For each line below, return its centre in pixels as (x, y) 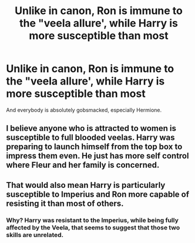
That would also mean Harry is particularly (86, 185)
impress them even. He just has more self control (97, 156)
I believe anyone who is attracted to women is (91, 128)
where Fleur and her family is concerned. (83, 165)
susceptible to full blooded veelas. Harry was (90, 138)
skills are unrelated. (35, 235)
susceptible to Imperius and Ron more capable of (98, 194)
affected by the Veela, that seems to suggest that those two (93, 227)
